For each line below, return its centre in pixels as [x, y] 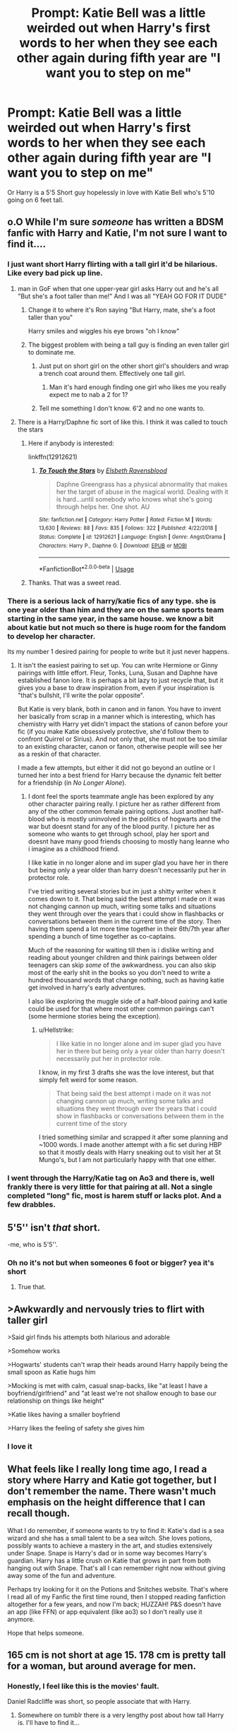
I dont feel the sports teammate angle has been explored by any [121, 797]
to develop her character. [51, 636]
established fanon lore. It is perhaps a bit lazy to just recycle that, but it [120, 680]
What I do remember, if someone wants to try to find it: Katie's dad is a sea [116, 1530]
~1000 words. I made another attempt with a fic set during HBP [130, 1145]
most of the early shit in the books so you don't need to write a [119, 973]
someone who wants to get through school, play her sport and [119, 834]
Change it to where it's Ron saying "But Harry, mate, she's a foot [122, 309]
